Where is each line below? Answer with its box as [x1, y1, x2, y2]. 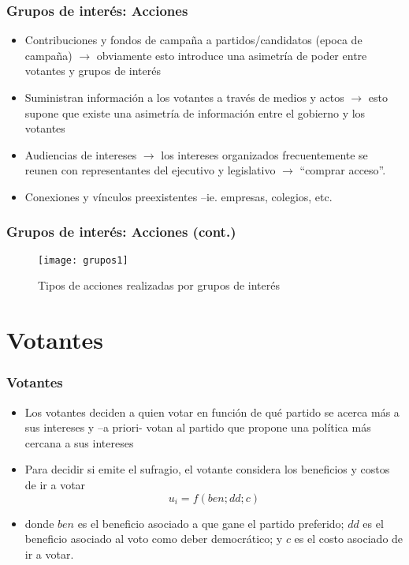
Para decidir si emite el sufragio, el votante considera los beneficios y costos [24, 461, 390, 477]
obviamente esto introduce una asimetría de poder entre [96, 47, 367, 63]
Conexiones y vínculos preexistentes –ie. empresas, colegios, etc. [24, 188, 333, 204]
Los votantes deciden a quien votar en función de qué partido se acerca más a [24, 403, 400, 420]
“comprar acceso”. [299, 162, 386, 178]
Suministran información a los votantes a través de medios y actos [24, 89, 344, 105]
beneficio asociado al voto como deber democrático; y [24, 530, 283, 547]
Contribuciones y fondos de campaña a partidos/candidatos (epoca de [24, 32, 363, 48]
